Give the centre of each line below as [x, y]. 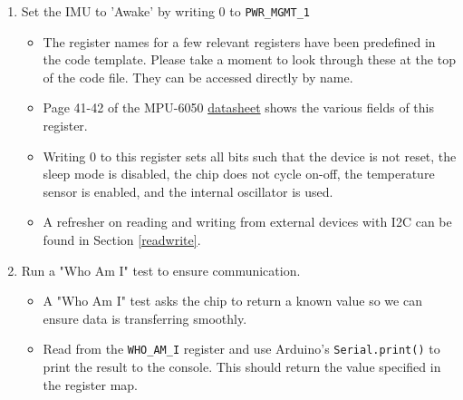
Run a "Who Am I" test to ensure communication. [161, 270]
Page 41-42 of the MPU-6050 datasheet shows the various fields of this [238, 107]
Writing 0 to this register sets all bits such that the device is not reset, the [250, 156]
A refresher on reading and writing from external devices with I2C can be [247, 222]
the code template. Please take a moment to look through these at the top [249, 59]
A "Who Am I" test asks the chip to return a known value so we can [232, 301]
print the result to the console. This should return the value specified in [242, 367]
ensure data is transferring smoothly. [145, 318]
